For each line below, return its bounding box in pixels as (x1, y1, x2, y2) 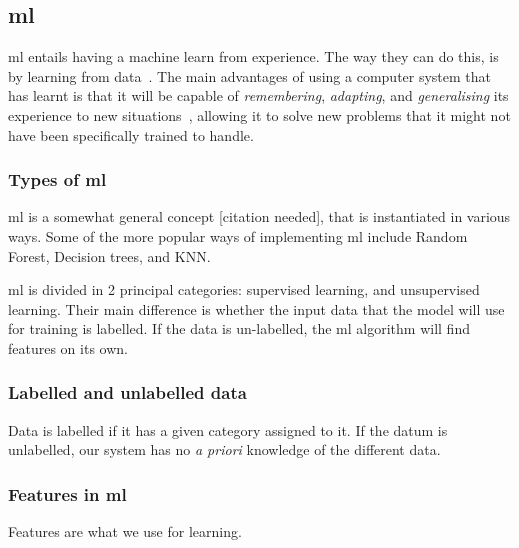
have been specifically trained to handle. (8, 124, 254, 145)
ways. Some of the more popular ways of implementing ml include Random (8, 225, 468, 246)
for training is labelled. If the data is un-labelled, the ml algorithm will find (8, 318, 470, 339)
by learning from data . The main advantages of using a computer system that (8, 65, 492, 86)
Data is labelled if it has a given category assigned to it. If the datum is (8, 419, 448, 440)
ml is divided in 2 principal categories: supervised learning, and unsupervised (8, 279, 480, 300)
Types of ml (8, 167, 107, 192)
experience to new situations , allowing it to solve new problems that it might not (8, 104, 511, 125)
